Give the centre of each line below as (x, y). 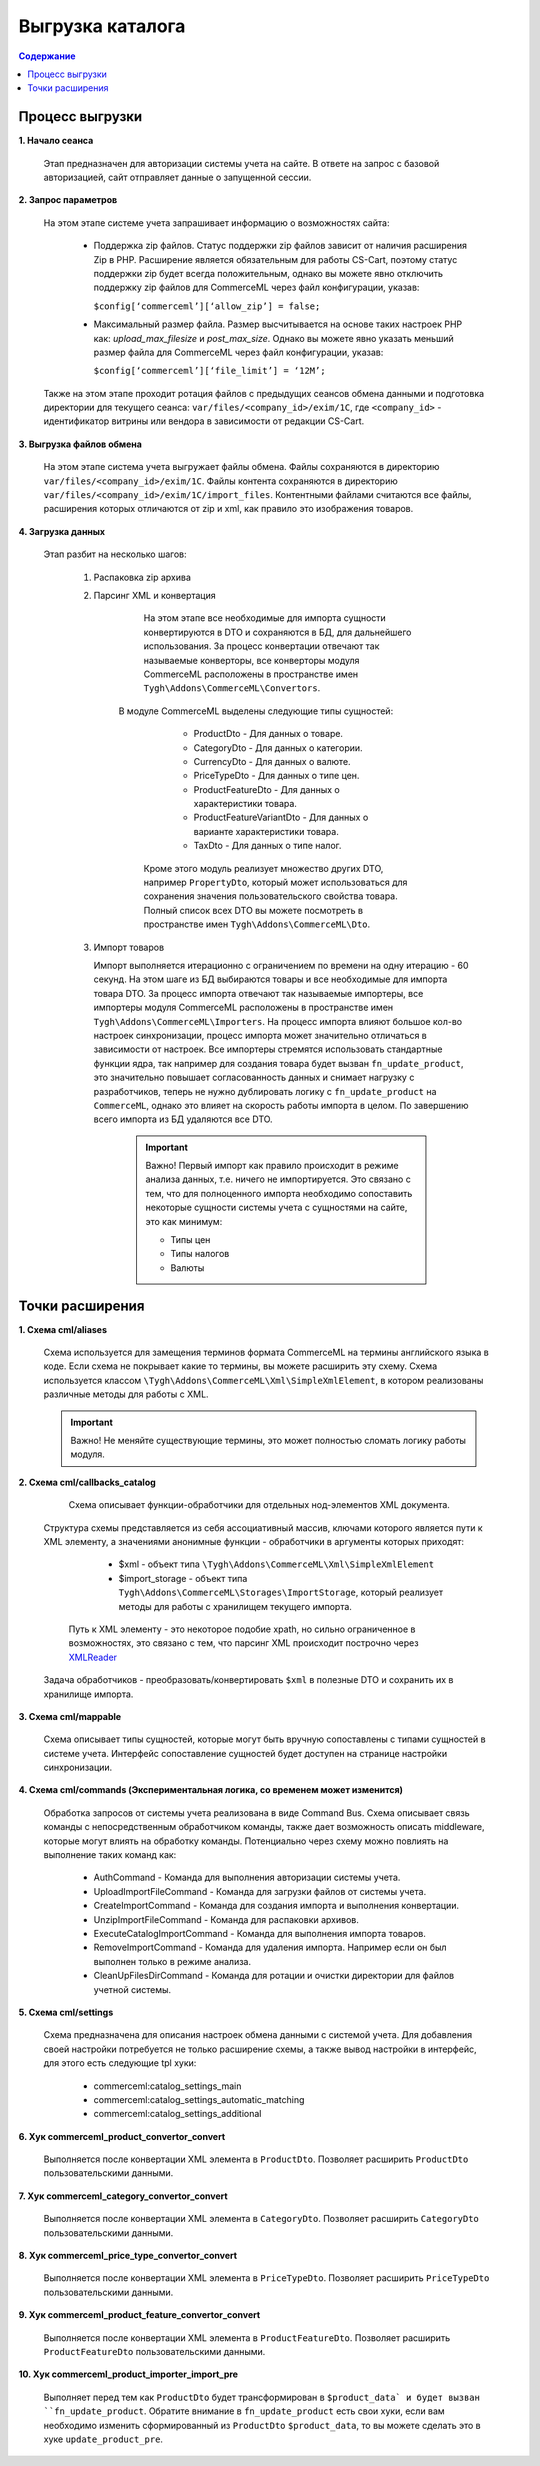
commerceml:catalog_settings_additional (177, 2114)
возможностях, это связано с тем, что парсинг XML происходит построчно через (243, 1643)
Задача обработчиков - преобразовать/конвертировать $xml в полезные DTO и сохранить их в (248, 1680)
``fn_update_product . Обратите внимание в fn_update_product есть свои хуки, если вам (244, 2411)
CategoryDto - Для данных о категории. (278, 747)
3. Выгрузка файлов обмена (80, 444)
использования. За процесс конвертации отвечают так (261, 646)
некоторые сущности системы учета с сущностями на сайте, (276, 1207)
